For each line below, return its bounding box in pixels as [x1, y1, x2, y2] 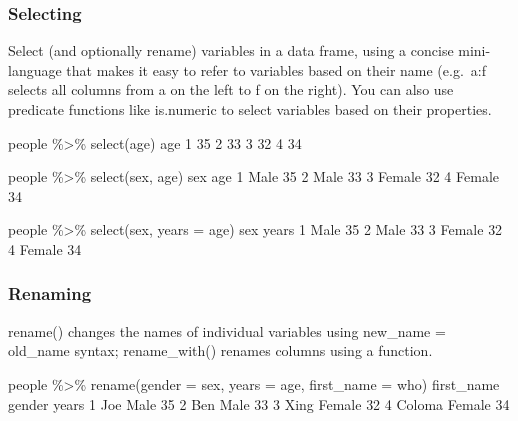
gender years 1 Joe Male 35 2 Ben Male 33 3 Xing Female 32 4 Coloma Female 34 [8, 393, 510, 414]
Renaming [8, 281, 92, 306]
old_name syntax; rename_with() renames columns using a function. [8, 340, 433, 361]
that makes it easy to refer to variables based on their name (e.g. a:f [66, 59, 486, 80]
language [8, 59, 62, 80]
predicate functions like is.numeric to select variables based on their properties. [8, 99, 492, 119]
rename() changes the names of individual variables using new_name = [8, 320, 446, 341]
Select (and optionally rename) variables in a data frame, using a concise [8, 40, 454, 61]
